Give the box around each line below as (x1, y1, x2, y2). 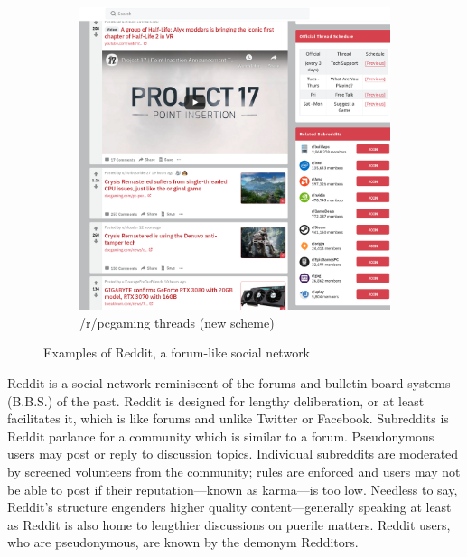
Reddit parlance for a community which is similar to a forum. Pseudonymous (7, 426, 434, 445)
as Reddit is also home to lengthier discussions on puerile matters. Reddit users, (7, 515, 451, 534)
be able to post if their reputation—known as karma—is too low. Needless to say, (7, 479, 458, 498)
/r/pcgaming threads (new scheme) (79, 312, 275, 331)
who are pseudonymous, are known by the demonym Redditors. (7, 533, 359, 552)
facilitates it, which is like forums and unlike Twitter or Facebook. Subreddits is (7, 409, 449, 428)
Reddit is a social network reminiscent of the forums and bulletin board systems (7, 374, 451, 393)
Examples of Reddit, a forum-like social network (43, 343, 311, 362)
